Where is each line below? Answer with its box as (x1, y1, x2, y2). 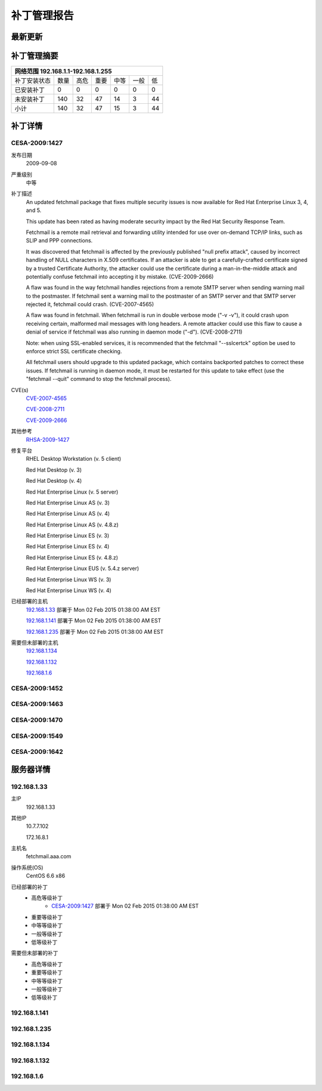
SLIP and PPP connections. (26, 237, 93, 244)
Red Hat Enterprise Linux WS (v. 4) (26, 587, 112, 594)
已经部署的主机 (11, 597, 48, 605)
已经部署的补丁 (11, 883, 48, 890)
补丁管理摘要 (11, 51, 58, 61)
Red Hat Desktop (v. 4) (26, 477, 82, 485)
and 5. (26, 207, 42, 214)
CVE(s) (11, 386, 29, 393)
